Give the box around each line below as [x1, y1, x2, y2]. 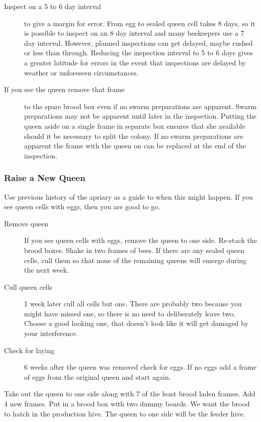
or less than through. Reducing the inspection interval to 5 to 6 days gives [24, 47, 253, 58]
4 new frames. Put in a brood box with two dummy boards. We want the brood [4, 398, 250, 409]
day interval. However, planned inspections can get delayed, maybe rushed [24, 37, 253, 48]
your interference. [24, 328, 78, 339]
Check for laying [4, 345, 54, 355]
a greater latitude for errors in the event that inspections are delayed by [24, 57, 246, 67]
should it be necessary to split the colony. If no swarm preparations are [24, 130, 243, 141]
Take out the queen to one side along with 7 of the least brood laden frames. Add [4, 388, 255, 399]
